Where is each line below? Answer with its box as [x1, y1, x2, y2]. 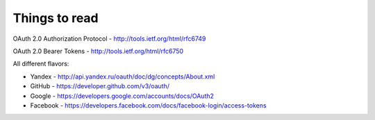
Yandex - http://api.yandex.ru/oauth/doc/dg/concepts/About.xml [30, 72, 215, 81]
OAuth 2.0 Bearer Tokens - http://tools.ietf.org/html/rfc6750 [12, 47, 184, 55]
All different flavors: [12, 59, 69, 68]
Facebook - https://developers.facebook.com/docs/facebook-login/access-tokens [30, 101, 267, 110]
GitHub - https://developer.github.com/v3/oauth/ [30, 82, 170, 90]
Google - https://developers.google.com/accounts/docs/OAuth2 [30, 92, 215, 100]
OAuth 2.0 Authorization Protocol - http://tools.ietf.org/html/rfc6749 [12, 34, 206, 43]
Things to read [12, 10, 99, 26]
